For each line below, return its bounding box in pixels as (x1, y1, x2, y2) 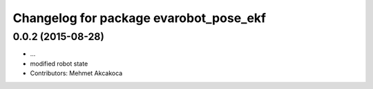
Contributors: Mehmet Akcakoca (30, 69, 123, 77)
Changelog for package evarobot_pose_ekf (12, 10, 266, 26)
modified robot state (30, 59, 88, 68)
